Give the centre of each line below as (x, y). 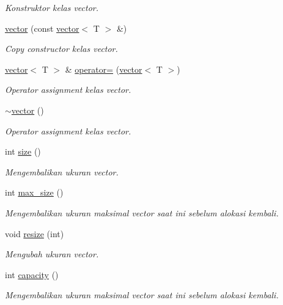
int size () (23, 151)
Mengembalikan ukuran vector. (62, 171)
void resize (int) (35, 233)
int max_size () (34, 192)
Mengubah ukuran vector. (52, 254)
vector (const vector (42, 28)
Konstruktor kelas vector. (52, 7)
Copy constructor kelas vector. (61, 49)
